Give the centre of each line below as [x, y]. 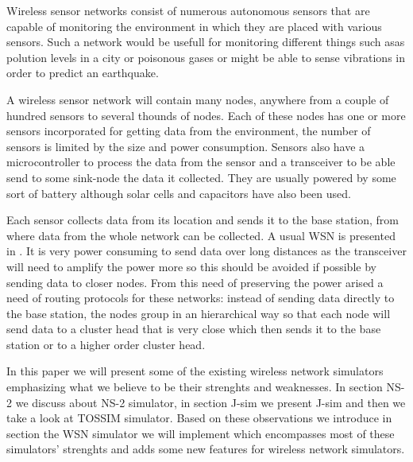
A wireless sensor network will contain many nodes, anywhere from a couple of [198, 99]
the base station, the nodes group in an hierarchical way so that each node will [199, 313]
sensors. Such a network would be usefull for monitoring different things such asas [206, 42]
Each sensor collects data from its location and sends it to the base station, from [203, 220]
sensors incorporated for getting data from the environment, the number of [189, 131]
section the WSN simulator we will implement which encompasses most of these [201, 433]
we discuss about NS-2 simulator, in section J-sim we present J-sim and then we [210, 402]
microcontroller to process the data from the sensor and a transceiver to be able [201, 162]
